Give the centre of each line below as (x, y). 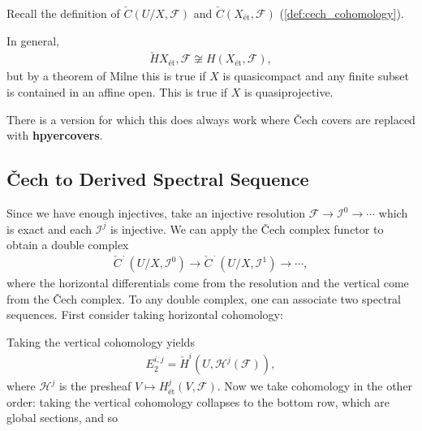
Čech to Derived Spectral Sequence (158, 179)
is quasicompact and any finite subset (316, 76)
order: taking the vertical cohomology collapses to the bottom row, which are (198, 401)
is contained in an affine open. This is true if (117, 92)
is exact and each (50, 228)
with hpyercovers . (55, 135)
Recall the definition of (63, 13)
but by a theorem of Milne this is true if (106, 76)
